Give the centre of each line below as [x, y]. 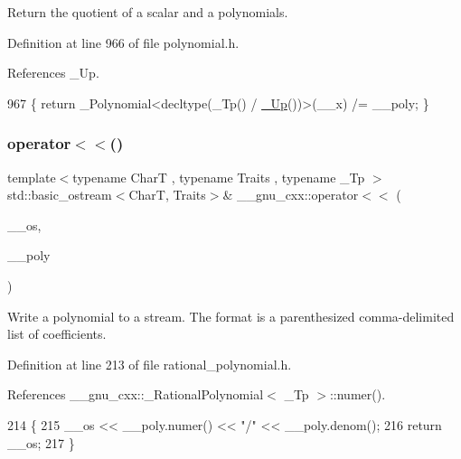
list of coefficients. [57, 334]
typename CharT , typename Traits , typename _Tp [219, 177]
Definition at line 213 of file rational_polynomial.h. [150, 364]
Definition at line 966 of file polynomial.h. [123, 42]
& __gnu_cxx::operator [291, 195]
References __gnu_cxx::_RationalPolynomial [136, 394]
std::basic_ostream [60, 195]
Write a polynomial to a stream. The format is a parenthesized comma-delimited [231, 316]
